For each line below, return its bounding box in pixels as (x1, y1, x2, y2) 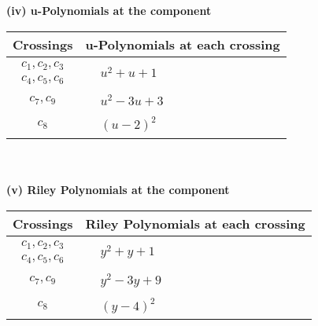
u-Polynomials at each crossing (85, 35, 280, 53)
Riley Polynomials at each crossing (85, 214, 305, 233)
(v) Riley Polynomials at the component (6, 181, 230, 198)
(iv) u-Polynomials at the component (6, 2, 212, 18)
